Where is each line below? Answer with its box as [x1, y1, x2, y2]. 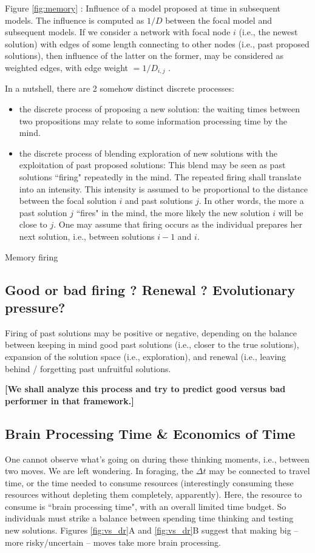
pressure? [5, 297, 66, 316]
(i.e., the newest [239, 25, 298, 38]
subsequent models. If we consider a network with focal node [5, 25, 231, 38]
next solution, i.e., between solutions [19, 229, 155, 242]
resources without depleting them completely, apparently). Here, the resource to [5, 488, 302, 501]
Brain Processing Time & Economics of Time [5, 424, 296, 443]
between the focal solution [19, 194, 117, 207]
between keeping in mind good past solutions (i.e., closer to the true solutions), [5, 338, 299, 351]
